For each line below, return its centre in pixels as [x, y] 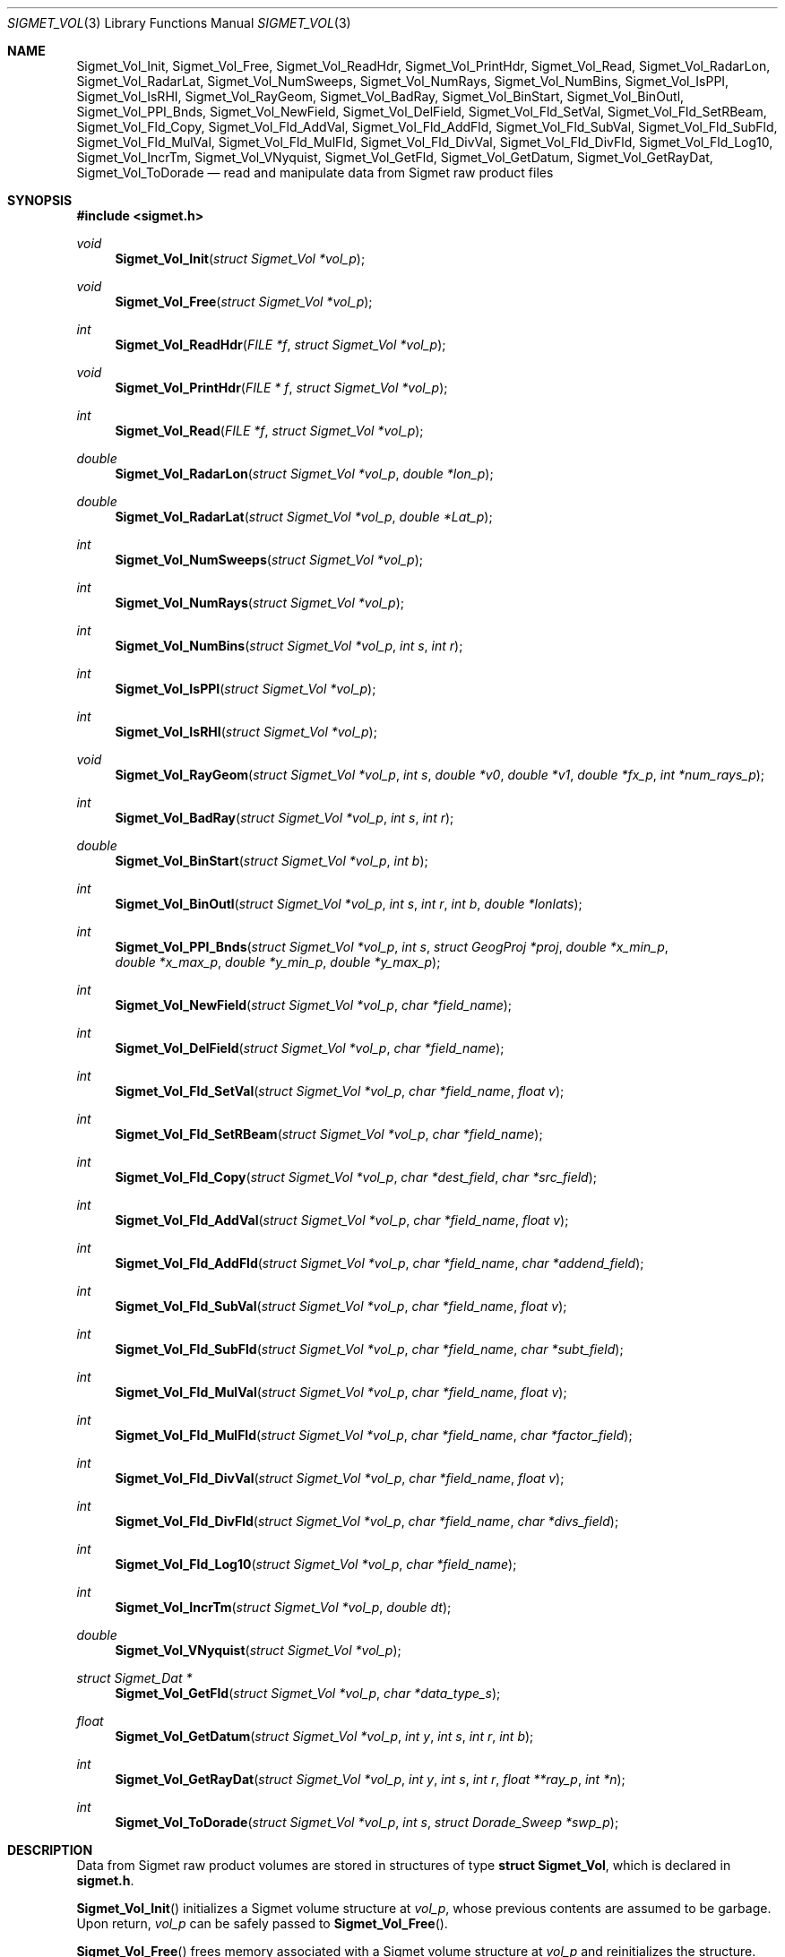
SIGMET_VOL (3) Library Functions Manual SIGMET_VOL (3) [179, 23]
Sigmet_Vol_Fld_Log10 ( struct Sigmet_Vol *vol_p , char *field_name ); [316, 1564]
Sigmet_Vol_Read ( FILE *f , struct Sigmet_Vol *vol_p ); [269, 431]
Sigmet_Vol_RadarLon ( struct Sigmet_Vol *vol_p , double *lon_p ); [304, 474]
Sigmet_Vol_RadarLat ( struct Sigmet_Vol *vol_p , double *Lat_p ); [304, 517]
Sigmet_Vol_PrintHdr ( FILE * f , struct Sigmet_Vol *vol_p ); [281, 388]
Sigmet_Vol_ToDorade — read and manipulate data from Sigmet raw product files [315, 172]
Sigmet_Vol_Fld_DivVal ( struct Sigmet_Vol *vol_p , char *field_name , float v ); [340, 1478]
